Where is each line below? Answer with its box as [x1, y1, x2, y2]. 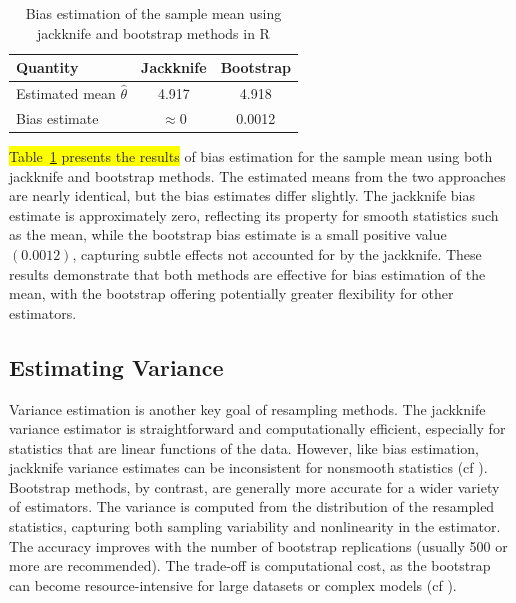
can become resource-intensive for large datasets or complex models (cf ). [9, 574, 457, 595]
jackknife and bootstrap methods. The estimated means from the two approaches [9, 165, 506, 186]
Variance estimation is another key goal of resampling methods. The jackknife [9, 398, 486, 419]
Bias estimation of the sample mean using [25, 3, 282, 23]
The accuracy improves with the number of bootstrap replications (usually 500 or [9, 535, 508, 556]
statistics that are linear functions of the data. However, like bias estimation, [9, 437, 479, 458]
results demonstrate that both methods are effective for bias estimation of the [9, 263, 486, 284]
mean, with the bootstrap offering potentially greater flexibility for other [9, 283, 454, 304]
